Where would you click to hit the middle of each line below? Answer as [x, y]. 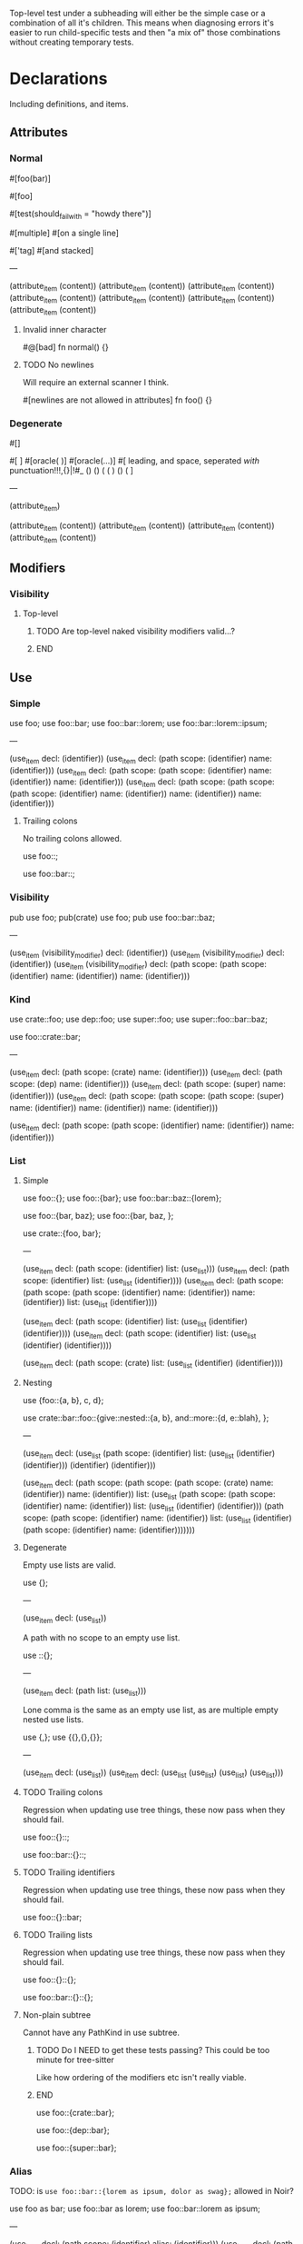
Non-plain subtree [57, 2015]
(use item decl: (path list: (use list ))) [84, 1691]
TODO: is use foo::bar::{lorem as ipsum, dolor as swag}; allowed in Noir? [152, 2191]
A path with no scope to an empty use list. [101, 1637]
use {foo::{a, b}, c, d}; [63, 1400]
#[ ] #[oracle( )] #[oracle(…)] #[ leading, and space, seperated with [135, 461]
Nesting [37, 1382]
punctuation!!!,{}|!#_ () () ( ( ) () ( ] [72, 471]
